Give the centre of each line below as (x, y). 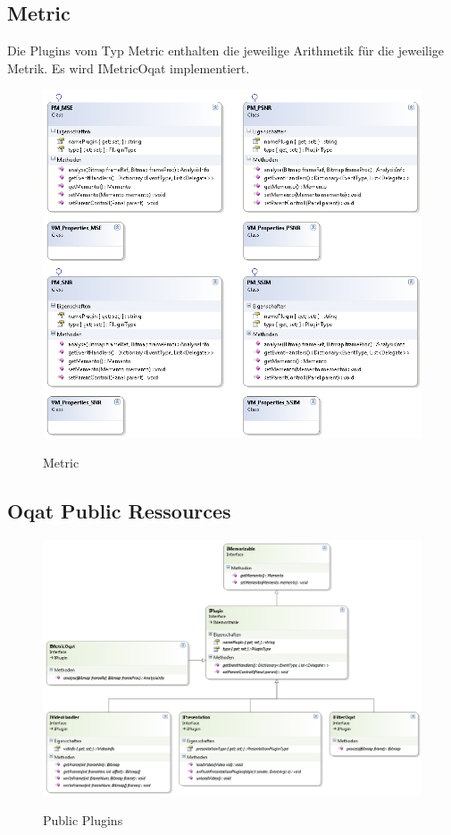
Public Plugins (83, 820)
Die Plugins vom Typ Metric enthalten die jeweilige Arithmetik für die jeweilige (226, 51)
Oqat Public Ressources (119, 511)
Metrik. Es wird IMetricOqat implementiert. (129, 67)
